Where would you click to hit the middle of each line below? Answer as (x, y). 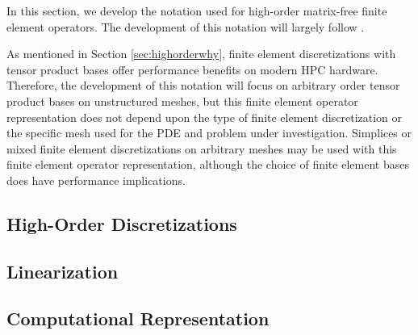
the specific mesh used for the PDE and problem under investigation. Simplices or (209, 133)
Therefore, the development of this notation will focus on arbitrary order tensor (203, 85)
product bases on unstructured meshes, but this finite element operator (182, 100)
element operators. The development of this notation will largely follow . (186, 26)
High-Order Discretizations (122, 223)
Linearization (63, 271)
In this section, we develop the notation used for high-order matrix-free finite (197, 10)
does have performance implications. (96, 180)
